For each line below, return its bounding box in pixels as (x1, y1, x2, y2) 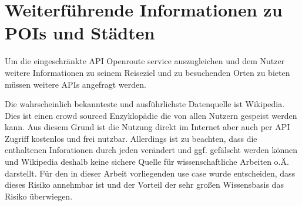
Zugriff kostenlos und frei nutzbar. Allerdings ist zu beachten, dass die (5, 132, 257, 144)
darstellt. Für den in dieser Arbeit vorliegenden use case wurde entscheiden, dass (5, 167, 296, 179)
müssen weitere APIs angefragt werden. (5, 78, 146, 90)
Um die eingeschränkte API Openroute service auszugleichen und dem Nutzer (5, 55, 285, 67)
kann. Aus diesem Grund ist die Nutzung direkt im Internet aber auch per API (5, 121, 290, 133)
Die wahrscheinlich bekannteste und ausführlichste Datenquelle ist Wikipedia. (5, 98, 285, 110)
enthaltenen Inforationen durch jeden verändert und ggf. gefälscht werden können (5, 144, 298, 156)
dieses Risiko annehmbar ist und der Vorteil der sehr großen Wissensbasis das (5, 178, 284, 191)
